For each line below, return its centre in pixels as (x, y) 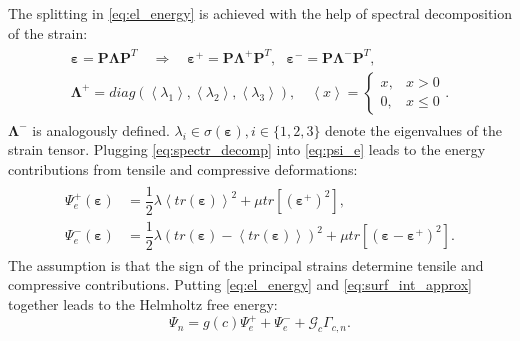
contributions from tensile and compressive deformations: (183, 168)
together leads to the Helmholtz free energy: (143, 303)
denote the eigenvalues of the (414, 129)
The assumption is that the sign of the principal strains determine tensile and (246, 264)
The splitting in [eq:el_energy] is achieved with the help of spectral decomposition (260, 13)
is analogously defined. (101, 129)
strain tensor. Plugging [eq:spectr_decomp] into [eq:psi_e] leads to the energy (247, 149)
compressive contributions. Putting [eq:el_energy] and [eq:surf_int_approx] (240, 284)
